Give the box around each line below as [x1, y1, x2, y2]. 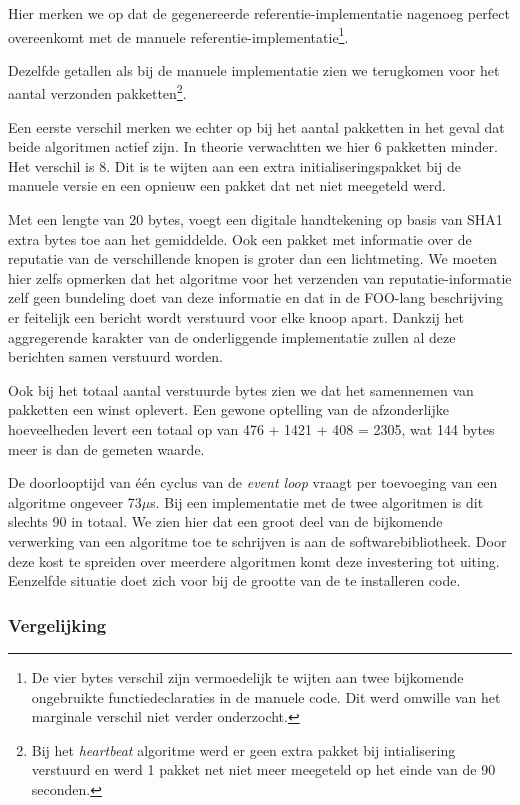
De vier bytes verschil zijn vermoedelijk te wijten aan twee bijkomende [31, 666, 464, 687]
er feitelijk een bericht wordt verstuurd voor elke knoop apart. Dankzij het [8, 307, 464, 328]
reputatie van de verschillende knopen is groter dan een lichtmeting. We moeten [8, 248, 498, 269]
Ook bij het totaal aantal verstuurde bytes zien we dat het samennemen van [8, 379, 474, 400]
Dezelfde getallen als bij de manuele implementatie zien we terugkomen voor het [8, 59, 500, 80]
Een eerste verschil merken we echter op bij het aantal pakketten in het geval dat [8, 116, 505, 137]
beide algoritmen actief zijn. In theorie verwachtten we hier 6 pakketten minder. [8, 136, 498, 157]
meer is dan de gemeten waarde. [8, 438, 205, 459]
